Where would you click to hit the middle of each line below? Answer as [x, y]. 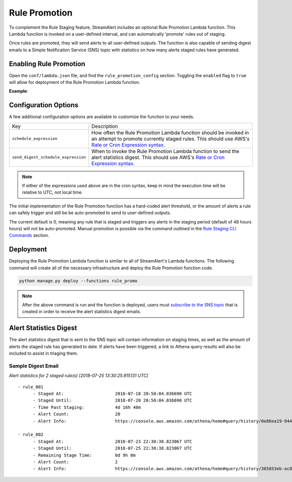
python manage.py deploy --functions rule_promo [78, 281]
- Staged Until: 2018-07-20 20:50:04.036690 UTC [112, 401]
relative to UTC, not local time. [52, 192]
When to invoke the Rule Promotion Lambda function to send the [165, 151]
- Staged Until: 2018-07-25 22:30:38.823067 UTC [112, 448]
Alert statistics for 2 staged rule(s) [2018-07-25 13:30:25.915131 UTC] [79, 376]
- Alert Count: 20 [77, 414]
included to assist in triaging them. [44, 353]
